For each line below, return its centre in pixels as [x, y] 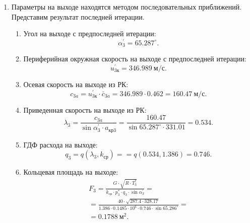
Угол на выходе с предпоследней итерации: [90, 33]
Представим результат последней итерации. [78, 16]
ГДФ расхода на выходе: [60, 144]
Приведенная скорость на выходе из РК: [85, 109]
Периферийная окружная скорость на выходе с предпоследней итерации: [135, 59]
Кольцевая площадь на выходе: [71, 172]
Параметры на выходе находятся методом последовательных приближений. [127, 7]
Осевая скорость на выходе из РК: [76, 84]
